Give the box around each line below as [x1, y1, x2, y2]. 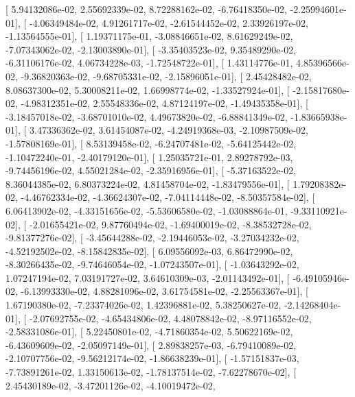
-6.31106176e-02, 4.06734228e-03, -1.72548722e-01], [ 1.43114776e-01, [5, 56, 293, 70]
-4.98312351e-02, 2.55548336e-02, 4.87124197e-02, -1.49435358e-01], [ [21, 96, 308, 110]
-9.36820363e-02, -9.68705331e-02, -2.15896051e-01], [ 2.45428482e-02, [21, 69, 312, 83]
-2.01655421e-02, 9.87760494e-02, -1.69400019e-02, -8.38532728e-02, [29, 217, 312, 231]
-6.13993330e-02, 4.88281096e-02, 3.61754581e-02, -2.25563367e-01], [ [21, 284, 308, 298]
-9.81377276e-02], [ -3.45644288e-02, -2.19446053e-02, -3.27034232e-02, [5, 230, 299, 245]
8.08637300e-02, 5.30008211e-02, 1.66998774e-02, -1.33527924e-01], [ [5, 82, 290, 97]
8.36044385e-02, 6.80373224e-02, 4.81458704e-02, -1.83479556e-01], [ [5, 176, 290, 191]
